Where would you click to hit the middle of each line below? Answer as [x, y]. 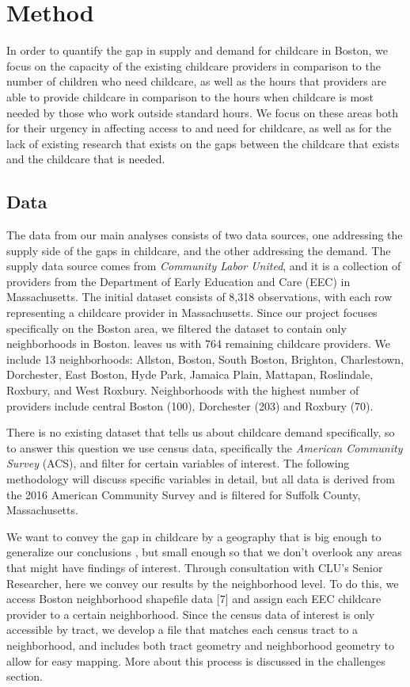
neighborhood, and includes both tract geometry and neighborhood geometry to [200, 645]
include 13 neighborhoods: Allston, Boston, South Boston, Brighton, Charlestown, [205, 359]
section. [25, 676]
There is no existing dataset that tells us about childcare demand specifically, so [201, 432]
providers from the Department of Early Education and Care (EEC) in [178, 281]
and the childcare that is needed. [86, 159]
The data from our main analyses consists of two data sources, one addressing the [205, 235]
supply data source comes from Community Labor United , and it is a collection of [204, 266]
